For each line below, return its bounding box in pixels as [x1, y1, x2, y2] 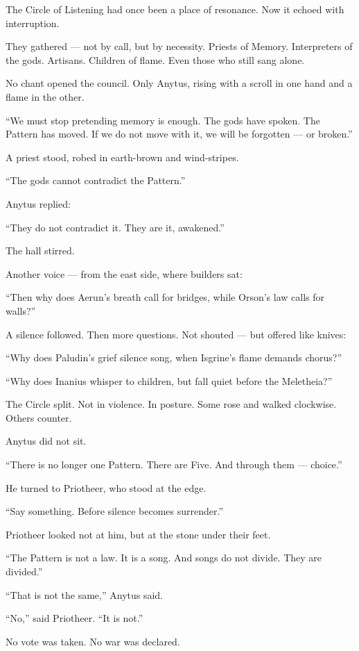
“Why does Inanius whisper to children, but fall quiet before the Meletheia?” [6, 373, 333, 388]
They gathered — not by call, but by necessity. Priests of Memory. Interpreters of [6, 39, 353, 53]
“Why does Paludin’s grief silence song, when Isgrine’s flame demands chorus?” [6, 350, 342, 365]
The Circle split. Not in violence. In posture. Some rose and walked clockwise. [6, 397, 337, 411]
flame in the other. [6, 89, 85, 104]
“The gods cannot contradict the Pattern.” [6, 173, 186, 188]
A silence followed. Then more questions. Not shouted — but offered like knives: [6, 327, 347, 341]
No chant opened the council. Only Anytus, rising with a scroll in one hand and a [6, 76, 353, 90]
